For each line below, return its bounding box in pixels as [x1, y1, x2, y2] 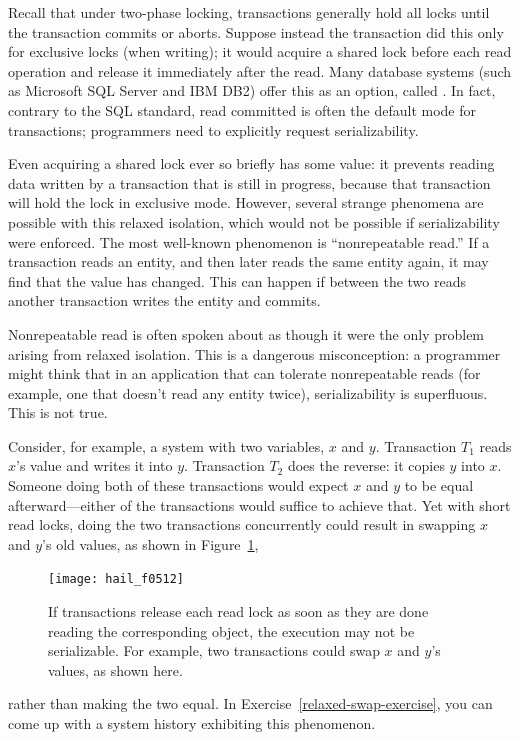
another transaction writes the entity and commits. [8, 290, 321, 311]
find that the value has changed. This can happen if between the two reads [8, 270, 466, 291]
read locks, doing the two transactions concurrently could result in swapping [8, 514, 476, 535]
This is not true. [8, 402, 108, 423]
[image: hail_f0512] [48, 572, 185, 587]
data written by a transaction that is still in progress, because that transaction [8, 172, 491, 193]
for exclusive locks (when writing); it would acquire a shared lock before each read [8, 41, 512, 62]
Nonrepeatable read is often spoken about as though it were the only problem [8, 323, 485, 344]
